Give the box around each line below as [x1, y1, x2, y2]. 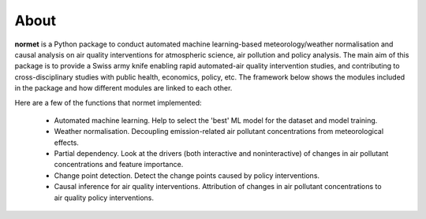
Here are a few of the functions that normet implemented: [14, 98, 202, 107]
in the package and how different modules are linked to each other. [14, 84, 233, 93]
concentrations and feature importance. [54, 160, 184, 169]
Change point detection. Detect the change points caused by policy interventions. [54, 170, 319, 180]
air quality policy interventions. [54, 193, 154, 202]
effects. [54, 138, 79, 147]
